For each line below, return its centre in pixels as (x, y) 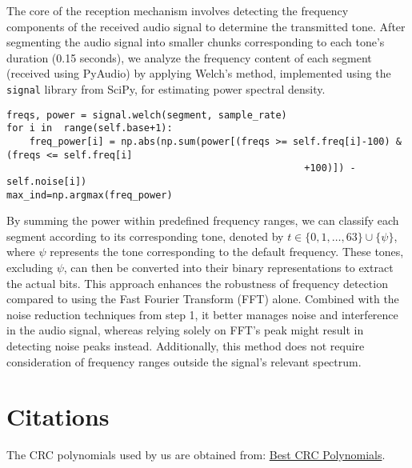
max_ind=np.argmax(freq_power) (90, 195)
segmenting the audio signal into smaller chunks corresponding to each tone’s (196, 42)
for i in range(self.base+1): (90, 128)
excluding (30, 267)
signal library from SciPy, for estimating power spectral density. (166, 88)
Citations (58, 416)
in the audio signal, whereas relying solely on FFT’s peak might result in (185, 330)
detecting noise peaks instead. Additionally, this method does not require (186, 345)
